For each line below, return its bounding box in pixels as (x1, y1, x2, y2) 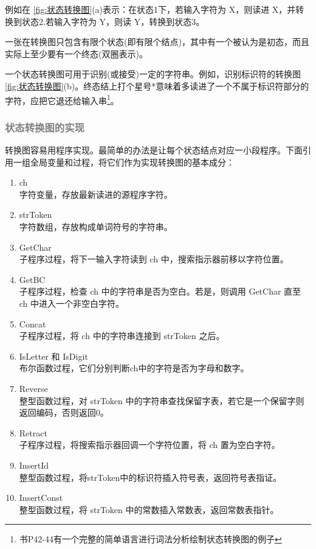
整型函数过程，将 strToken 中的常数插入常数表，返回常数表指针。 (19, 503, 279, 516)
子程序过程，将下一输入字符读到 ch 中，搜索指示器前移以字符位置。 (19, 253, 289, 265)
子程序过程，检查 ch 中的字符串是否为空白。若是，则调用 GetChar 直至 (19, 285, 301, 298)
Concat (19, 317, 46, 330)
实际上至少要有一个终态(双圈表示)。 (5, 47, 148, 60)
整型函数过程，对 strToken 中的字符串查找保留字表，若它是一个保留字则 (19, 394, 304, 407)
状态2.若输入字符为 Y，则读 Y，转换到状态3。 (21, 15, 205, 27)
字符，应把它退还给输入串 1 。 (5, 92, 119, 107)
